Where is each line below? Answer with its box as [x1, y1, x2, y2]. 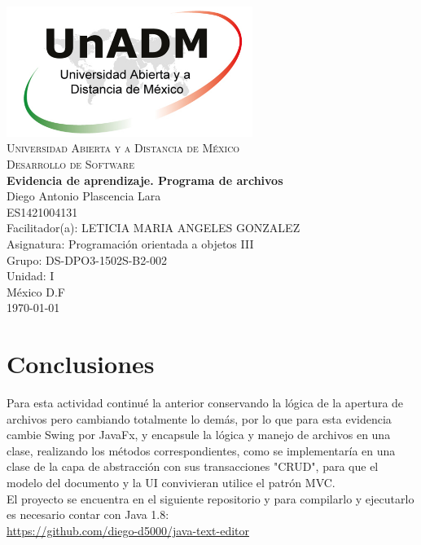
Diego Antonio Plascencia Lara [7, 187, 161, 204]
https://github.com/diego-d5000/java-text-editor [7, 521, 250, 538]
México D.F [7, 283, 65, 300]
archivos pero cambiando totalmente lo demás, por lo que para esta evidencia [7, 410, 392, 427]
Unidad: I [7, 267, 55, 284]
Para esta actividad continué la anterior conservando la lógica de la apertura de [7, 394, 404, 411]
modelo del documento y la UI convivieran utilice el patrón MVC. [7, 474, 335, 491]
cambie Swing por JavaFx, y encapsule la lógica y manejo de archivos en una [7, 426, 391, 443]
